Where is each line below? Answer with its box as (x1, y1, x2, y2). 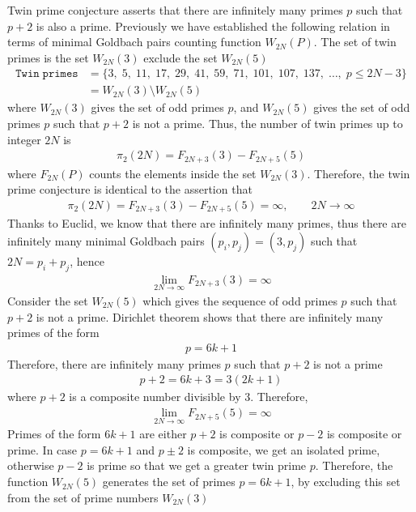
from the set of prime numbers (7, 489, 159, 506)
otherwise (7, 457, 54, 474)
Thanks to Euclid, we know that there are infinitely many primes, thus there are (7, 215, 406, 232)
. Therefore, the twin (307, 164, 410, 181)
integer (7, 130, 41, 147)
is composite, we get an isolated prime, (187, 441, 380, 458)
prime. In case (7, 441, 78, 458)
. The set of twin (313, 33, 397, 50)
